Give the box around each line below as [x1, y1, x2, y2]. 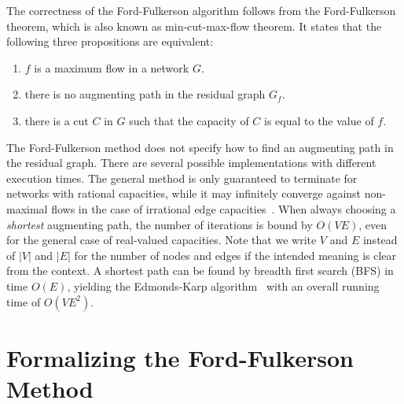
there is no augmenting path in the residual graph [24, 86, 266, 102]
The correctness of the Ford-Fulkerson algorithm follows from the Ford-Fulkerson [6, 2, 396, 18]
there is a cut [24, 112, 89, 128]
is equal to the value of [264, 112, 374, 128]
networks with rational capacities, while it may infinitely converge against [6, 185, 362, 202]
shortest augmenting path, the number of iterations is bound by [6, 216, 313, 232]
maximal [6, 200, 48, 217]
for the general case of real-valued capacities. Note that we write [6, 232, 317, 248]
